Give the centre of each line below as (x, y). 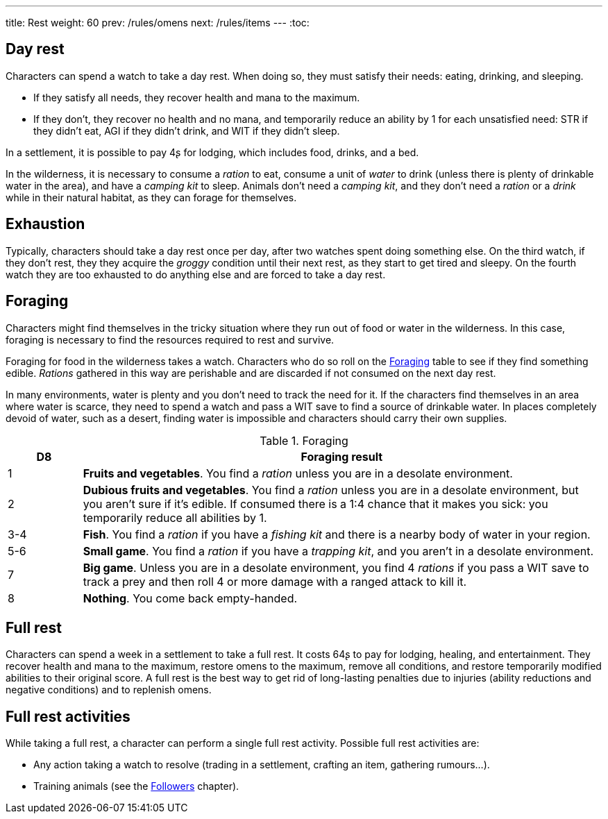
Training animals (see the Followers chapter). (136, 786)
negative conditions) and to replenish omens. (109, 690)
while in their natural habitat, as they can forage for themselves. (151, 197)
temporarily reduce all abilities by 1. (175, 517)
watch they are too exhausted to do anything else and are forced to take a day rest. (196, 274)
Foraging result (342, 456)
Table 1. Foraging (304, 440)
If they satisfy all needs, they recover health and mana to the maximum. (197, 97)
